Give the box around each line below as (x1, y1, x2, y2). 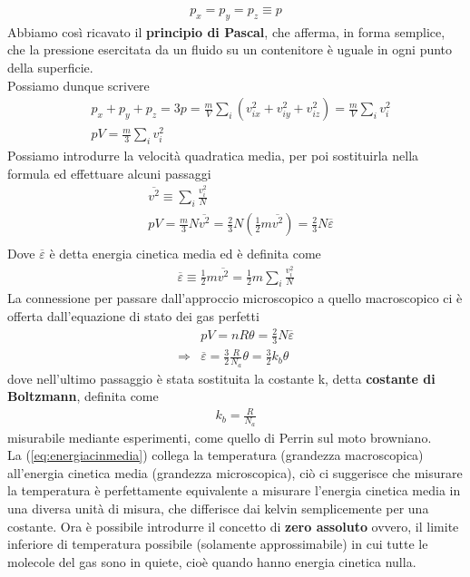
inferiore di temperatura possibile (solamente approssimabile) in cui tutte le (7, 534, 428, 553)
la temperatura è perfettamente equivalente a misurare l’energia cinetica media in (7, 481, 461, 500)
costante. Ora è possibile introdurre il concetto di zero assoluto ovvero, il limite (7, 516, 459, 535)
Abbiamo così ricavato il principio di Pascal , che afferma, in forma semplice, (7, 22, 446, 41)
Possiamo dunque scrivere (7, 75, 150, 94)
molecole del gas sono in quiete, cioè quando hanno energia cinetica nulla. (7, 552, 416, 571)
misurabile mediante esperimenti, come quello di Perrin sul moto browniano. (7, 427, 432, 446)
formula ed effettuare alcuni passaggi (7, 163, 211, 182)
